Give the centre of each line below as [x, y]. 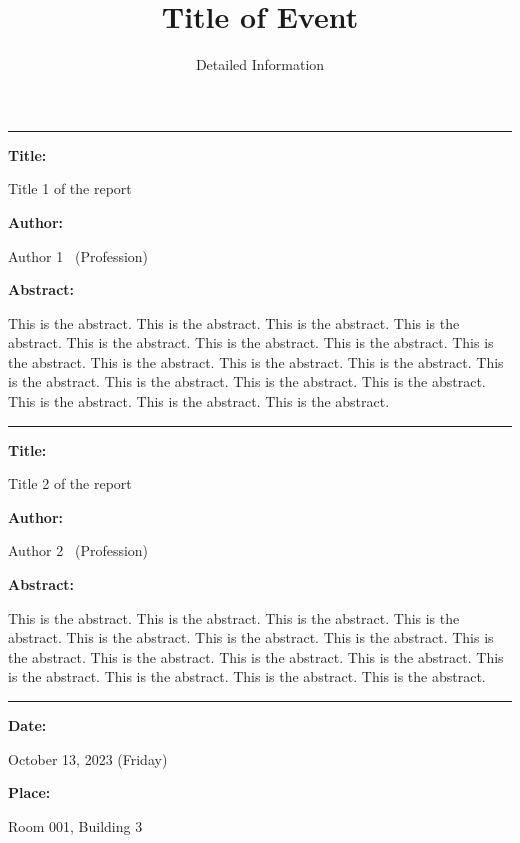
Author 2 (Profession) [78, 550]
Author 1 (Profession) [78, 255]
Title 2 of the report [70, 483]
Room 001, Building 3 [75, 825]
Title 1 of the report [70, 188]
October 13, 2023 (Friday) [88, 758]
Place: [29, 792]
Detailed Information [260, 64]
